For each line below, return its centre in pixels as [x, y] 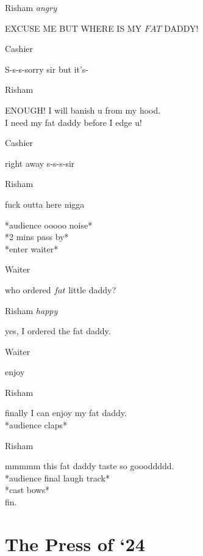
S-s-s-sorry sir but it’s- [47, 69]
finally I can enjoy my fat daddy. [66, 413]
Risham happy [31, 310]
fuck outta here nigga [45, 204]
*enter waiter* [32, 248]
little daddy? [92, 289]
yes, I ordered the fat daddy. [58, 331]
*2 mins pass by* [37, 237]
